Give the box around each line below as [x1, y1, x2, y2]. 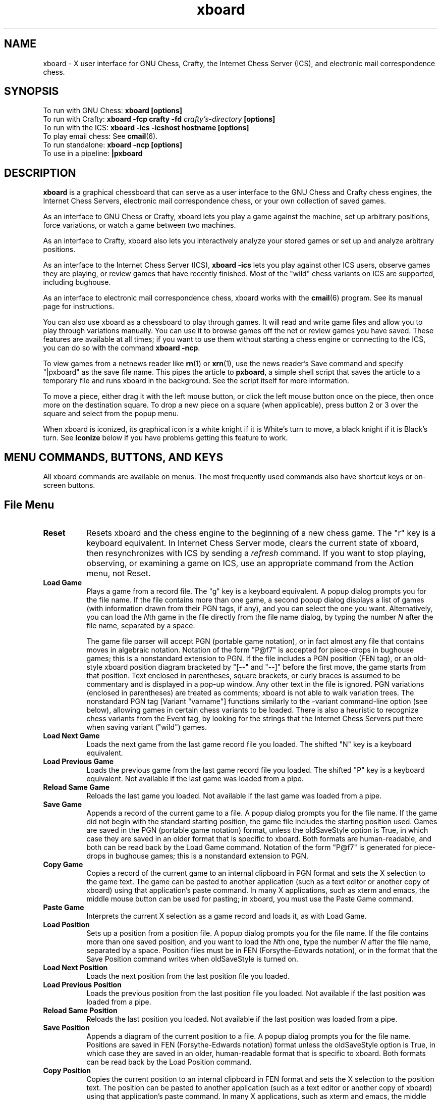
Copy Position [43, 1066, 91, 1075]
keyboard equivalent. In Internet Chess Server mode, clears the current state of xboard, [86, 537, 419, 548]
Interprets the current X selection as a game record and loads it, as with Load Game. [86, 911, 367, 920]
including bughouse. [43, 278, 111, 287]
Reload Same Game [43, 782, 110, 791]
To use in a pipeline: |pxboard [43, 149, 143, 158]
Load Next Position [43, 963, 108, 972]
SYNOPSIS [4, 85, 59, 98]
